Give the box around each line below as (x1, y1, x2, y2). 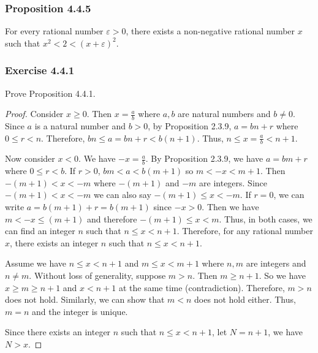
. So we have (259, 269, 306, 282)
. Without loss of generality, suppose (29, 269, 166, 282)
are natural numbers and (178, 107, 271, 120)
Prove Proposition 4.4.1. (5, 86, 96, 99)
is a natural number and (34, 120, 126, 132)
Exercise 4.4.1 (5, 63, 75, 78)
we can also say (93, 188, 151, 201)
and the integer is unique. (32, 305, 128, 317)
